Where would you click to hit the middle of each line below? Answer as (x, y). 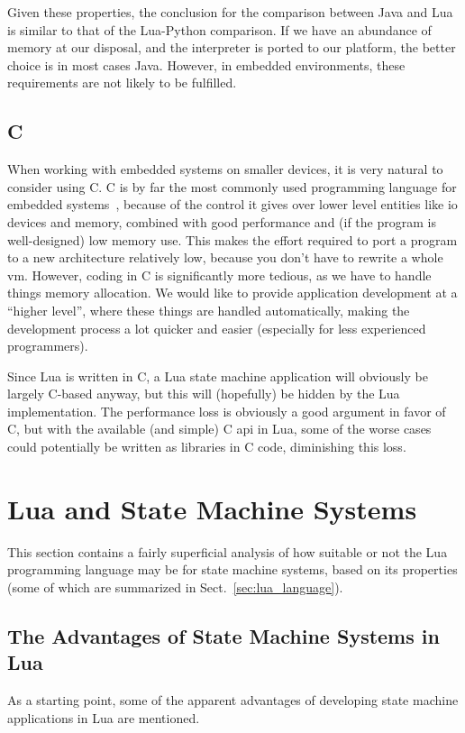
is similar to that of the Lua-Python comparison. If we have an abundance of (219, 29)
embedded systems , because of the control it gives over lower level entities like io (232, 204)
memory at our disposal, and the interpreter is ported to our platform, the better (232, 47)
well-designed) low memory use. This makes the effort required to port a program (232, 239)
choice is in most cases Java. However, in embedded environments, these (206, 64)
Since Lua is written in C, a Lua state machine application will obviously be (218, 376)
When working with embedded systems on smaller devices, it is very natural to (225, 169)
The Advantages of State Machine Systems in (223, 635)
